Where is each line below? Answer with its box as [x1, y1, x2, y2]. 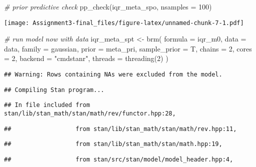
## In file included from [4, 101, 90, 109]
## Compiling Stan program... [4, 86, 104, 93]
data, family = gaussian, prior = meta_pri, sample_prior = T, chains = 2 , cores [4, 43, 252, 53]
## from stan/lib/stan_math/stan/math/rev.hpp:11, [4, 125, 237, 132]
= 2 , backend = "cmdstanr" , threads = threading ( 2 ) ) [4, 53, 168, 63]
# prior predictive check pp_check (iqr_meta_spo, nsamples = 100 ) [4, 1, 212, 11]
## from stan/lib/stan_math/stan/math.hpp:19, [4, 140, 222, 148]
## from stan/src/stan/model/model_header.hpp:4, [4, 155, 233, 163]
